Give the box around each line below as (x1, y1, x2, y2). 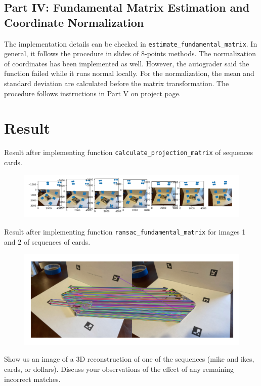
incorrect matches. (4, 373, 61, 384)
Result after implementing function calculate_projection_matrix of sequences (4, 147, 253, 158)
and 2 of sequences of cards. (4, 236, 91, 247)
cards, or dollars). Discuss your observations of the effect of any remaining (4, 363, 234, 374)
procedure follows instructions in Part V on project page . (4, 88, 181, 98)
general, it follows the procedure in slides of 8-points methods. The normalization (4, 48, 256, 59)
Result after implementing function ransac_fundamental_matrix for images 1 (4, 226, 246, 237)
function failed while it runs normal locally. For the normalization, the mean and (4, 68, 254, 79)
